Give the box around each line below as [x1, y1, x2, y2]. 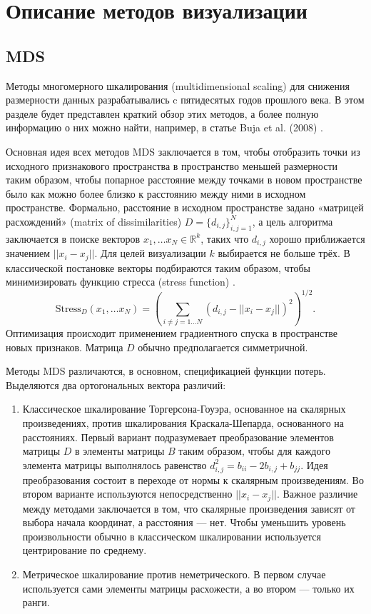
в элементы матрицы [75, 443, 165, 458]
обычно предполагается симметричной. [138, 339, 308, 354]
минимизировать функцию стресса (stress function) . [6, 274, 235, 289]
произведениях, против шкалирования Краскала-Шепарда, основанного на [22, 416, 345, 430]
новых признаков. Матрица [6, 339, 123, 354]
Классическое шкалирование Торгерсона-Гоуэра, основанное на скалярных [22, 401, 346, 416]
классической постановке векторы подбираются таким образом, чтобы [6, 260, 311, 275]
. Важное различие [276, 486, 358, 501]
